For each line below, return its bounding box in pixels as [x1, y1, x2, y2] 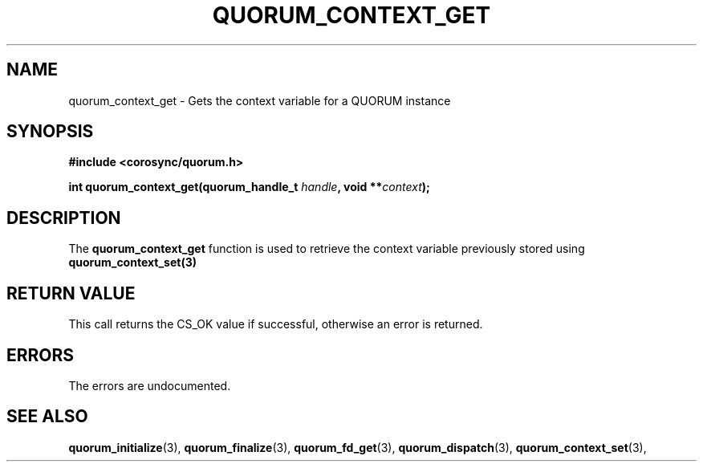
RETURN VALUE [6, 283, 136, 303]
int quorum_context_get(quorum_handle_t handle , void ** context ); [68, 180, 430, 194]
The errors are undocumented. [68, 378, 231, 393]
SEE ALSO [6, 406, 88, 427]
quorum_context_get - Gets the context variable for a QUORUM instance [68, 93, 451, 108]
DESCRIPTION [6, 207, 121, 228]
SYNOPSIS [6, 121, 94, 142]
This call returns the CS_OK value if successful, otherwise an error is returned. [68, 317, 483, 332]
